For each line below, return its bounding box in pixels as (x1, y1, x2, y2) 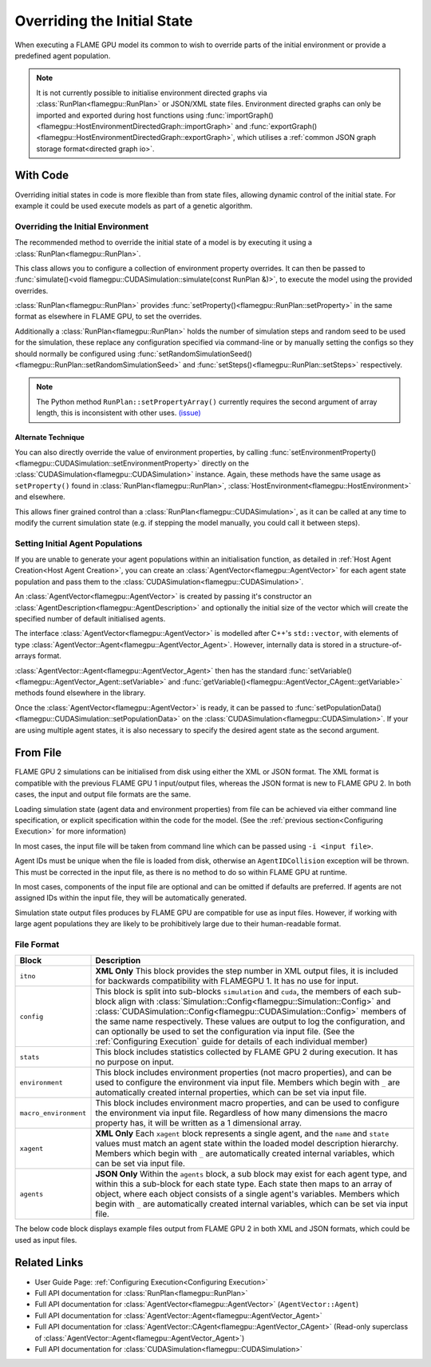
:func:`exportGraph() (248, 121, 318, 131)
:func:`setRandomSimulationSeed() (136, 349, 253, 358)
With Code (14, 169, 69, 182)
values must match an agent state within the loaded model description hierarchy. (95, 1138, 399, 1149)
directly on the (201, 458, 249, 468)
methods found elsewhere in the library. (14, 688, 146, 697)
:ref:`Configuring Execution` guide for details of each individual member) (95, 1036, 368, 1047)
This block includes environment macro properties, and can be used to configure (95, 1097, 400, 1109)
